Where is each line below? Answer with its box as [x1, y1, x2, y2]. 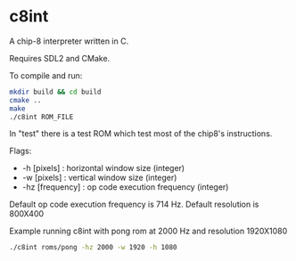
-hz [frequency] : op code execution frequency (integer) [21, 182, 229, 192]
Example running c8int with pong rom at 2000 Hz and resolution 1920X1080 [9, 225, 288, 237]
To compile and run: [9, 69, 83, 81]
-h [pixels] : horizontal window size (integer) [21, 163, 185, 174]
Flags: [9, 145, 32, 157]
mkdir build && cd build [9, 87, 102, 96]
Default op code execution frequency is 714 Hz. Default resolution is [9, 199, 259, 210]
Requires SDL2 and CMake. [9, 53, 111, 63]
